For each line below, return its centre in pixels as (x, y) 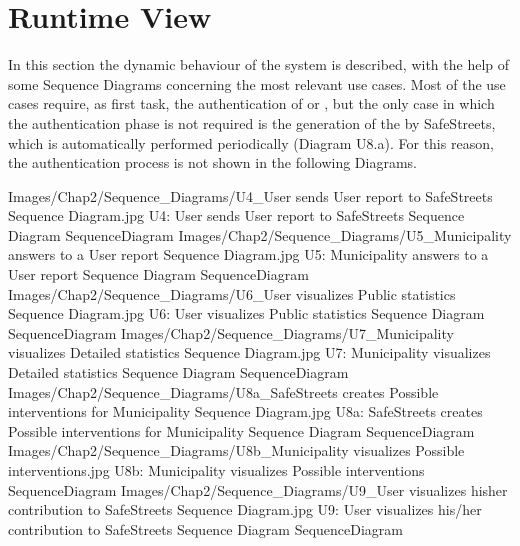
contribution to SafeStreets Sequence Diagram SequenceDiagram (205, 528)
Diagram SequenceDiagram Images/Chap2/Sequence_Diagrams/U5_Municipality (260, 234)
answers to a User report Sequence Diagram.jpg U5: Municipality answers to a (248, 254)
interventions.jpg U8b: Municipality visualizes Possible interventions (216, 470)
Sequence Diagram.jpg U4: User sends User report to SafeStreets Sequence (236, 215)
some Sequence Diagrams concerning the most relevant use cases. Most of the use (257, 83)
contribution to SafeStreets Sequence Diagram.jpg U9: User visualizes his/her (245, 509)
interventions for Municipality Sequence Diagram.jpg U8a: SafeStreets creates (245, 411)
